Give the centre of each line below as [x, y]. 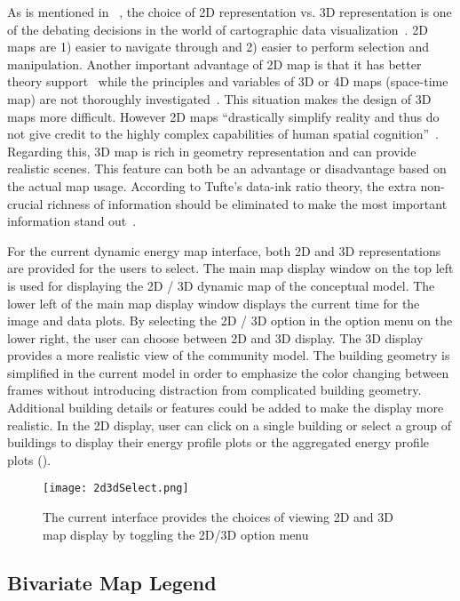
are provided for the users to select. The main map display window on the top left [230, 268]
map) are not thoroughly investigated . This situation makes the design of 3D [219, 98]
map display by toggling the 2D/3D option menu [176, 534]
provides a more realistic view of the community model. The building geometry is [229, 355]
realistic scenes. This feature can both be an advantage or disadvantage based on [227, 168]
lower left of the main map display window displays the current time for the [214, 303]
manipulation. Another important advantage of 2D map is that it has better [214, 64]
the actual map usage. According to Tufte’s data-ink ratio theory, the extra [212, 185]
